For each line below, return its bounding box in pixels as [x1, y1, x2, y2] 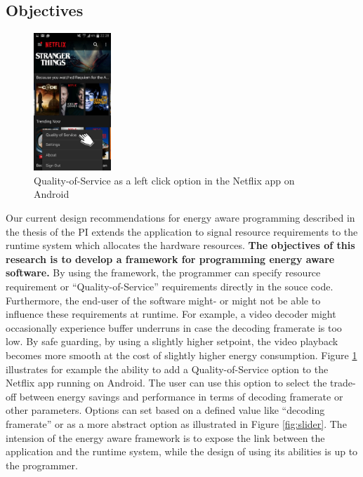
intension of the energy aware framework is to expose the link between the [6, 430, 325, 445]
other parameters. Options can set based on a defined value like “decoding [6, 403, 325, 417]
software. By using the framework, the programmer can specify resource [6, 265, 321, 280]
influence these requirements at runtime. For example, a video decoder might [6, 307, 336, 321]
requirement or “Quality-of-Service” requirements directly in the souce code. [6, 279, 334, 294]
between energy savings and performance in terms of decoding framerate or [19, 389, 343, 403]
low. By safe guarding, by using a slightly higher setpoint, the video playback [6, 334, 338, 349]
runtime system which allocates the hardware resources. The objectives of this [6, 238, 355, 253]
